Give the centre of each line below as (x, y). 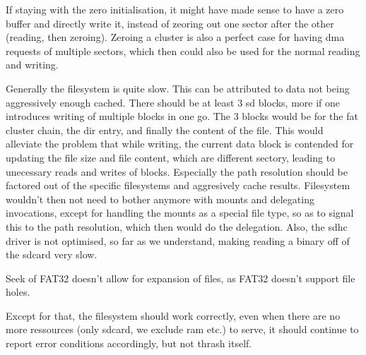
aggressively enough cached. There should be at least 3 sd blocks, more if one (173, 102)
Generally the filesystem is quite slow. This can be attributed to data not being (178, 88)
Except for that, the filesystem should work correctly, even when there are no (173, 315)
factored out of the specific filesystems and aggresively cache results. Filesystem (178, 185)
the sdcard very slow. (52, 254)
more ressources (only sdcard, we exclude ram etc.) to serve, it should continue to (182, 329)
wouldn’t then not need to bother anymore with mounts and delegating (160, 199)
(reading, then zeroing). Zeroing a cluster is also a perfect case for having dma (175, 37)
